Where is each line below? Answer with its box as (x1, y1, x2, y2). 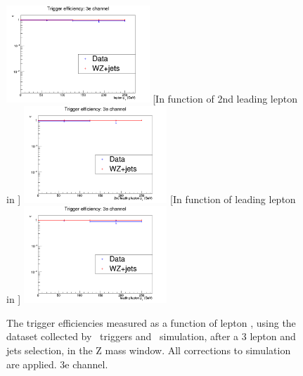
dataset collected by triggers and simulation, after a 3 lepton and (6, 329, 296, 344)
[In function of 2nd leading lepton (153, 91, 297, 106)
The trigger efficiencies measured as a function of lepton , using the (6, 315, 296, 330)
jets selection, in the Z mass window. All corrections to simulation (6, 343, 291, 358)
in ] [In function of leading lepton (6, 191, 296, 206)
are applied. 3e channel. (6, 356, 108, 371)
